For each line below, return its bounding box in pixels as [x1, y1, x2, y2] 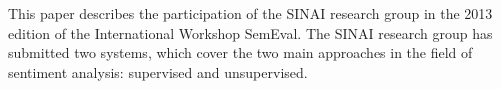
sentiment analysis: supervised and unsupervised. [8, 61, 308, 82]
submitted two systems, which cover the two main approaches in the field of [8, 42, 473, 63]
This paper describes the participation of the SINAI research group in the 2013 [8, 3, 493, 23]
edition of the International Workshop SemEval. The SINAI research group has [8, 22, 493, 43]
